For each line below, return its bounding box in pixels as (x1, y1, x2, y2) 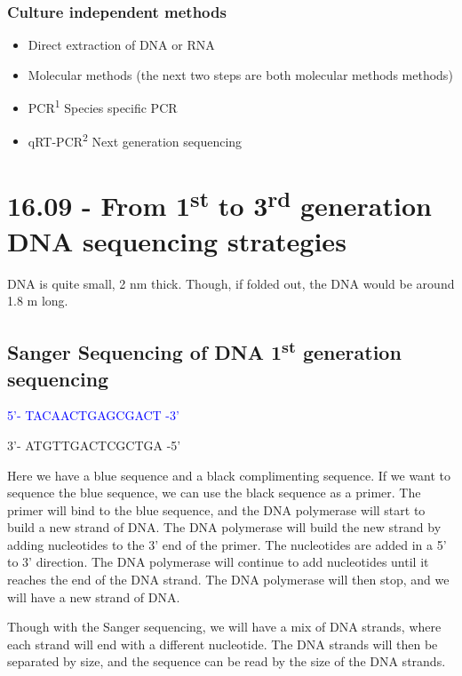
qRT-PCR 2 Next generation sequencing (28, 129, 243, 150)
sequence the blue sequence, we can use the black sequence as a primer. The (7, 483, 421, 502)
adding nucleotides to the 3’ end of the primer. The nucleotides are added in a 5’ (7, 535, 447, 553)
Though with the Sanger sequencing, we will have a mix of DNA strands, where (7, 617, 442, 636)
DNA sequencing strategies (7, 222, 346, 258)
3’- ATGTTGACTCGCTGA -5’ (7, 435, 181, 454)
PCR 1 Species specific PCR (28, 96, 178, 117)
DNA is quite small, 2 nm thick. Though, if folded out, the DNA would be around (7, 274, 455, 292)
